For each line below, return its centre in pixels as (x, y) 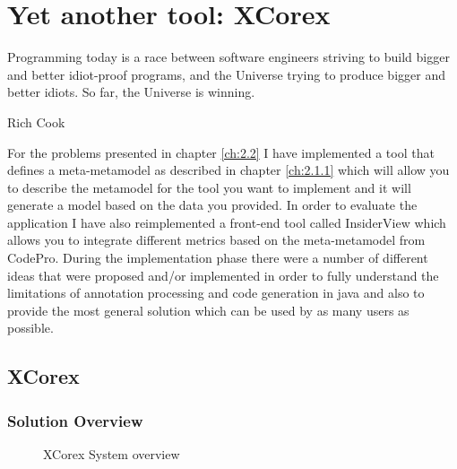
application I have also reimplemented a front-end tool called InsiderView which (227, 222)
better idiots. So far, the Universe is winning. (131, 92)
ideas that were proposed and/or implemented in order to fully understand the (223, 275)
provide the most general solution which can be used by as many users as (208, 310)
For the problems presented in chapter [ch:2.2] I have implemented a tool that (221, 152)
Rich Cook (36, 122)
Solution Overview (75, 420)
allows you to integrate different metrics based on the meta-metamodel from (216, 240)
